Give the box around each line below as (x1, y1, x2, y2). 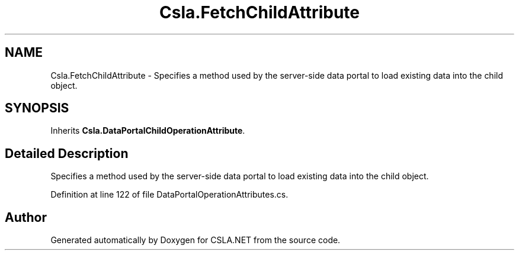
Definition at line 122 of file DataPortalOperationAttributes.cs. (50, 189, 289, 200)
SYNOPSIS (5, 101, 69, 116)
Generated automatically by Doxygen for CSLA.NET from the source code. (50, 235, 341, 246)
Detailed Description (5, 146, 129, 161)
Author (5, 209, 47, 225)
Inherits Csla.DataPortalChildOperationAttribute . (50, 125, 245, 136)
